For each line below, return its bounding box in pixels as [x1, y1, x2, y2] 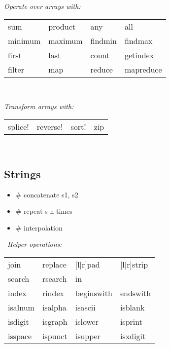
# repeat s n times [15, 206, 72, 216]
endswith [120, 287, 151, 299]
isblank [120, 301, 145, 313]
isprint [120, 315, 142, 327]
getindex [124, 49, 154, 61]
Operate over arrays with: [4, 1, 81, 11]
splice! [8, 120, 29, 132]
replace [42, 258, 67, 270]
